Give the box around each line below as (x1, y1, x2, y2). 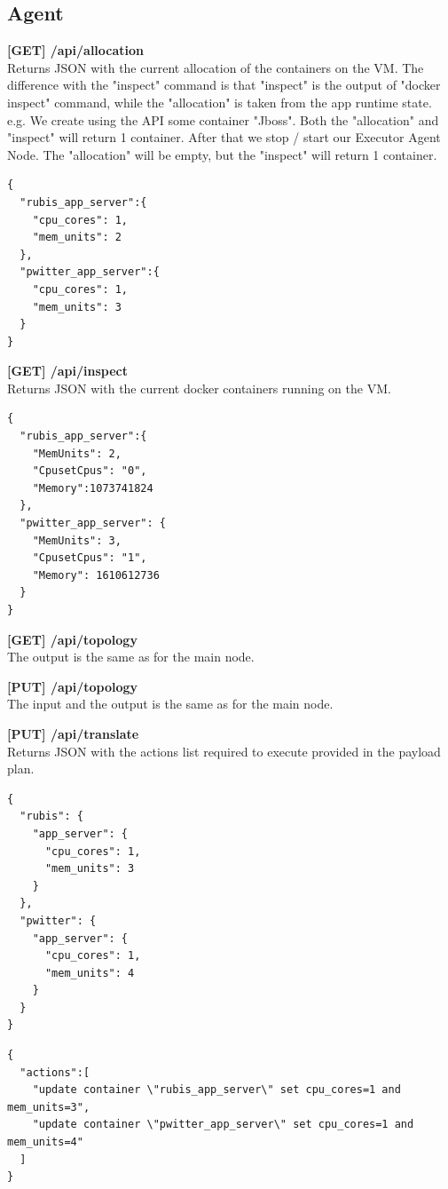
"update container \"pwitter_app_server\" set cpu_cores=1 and (32, 1118, 414, 1131)
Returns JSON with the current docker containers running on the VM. (7, 378, 391, 397)
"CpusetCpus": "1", (32, 551, 147, 565)
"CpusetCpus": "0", (32, 464, 147, 478)
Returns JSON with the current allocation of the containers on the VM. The (7, 58, 424, 76)
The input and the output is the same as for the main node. (7, 694, 334, 713)
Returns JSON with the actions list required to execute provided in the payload (7, 741, 441, 760)
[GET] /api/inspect (7, 361, 129, 380)
